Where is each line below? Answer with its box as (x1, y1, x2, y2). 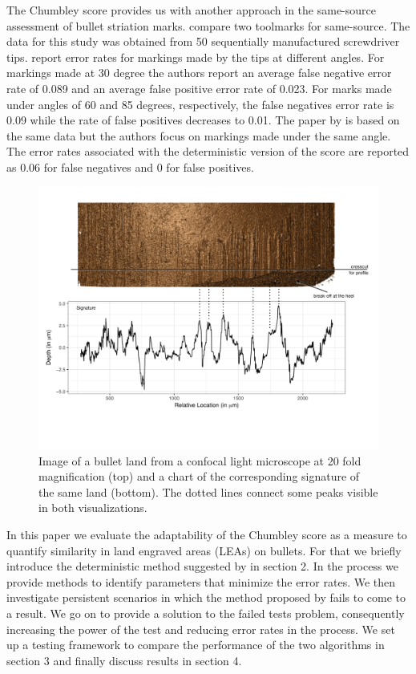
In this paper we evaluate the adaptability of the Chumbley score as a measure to (6, 526, 407, 543)
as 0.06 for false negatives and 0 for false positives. (6, 158, 254, 175)
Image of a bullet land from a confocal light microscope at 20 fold (38, 452, 361, 469)
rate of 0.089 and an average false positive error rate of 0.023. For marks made (6, 79, 392, 96)
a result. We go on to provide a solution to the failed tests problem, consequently (6, 604, 405, 621)
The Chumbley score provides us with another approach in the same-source (6, 2, 376, 18)
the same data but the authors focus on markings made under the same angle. (6, 127, 391, 144)
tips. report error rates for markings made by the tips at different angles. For (6, 48, 385, 65)
